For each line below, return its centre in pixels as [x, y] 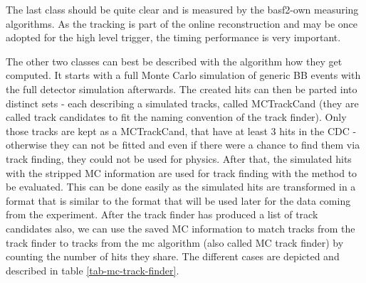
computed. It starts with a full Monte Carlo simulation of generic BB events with [183, 75]
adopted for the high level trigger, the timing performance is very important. [173, 37]
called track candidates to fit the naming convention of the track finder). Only [176, 117]
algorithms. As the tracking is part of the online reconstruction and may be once [182, 23]
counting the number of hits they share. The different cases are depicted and [173, 256]
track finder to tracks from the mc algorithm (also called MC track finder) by [175, 242]
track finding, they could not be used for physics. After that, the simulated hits [179, 158]
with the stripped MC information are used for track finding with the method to [182, 172]
